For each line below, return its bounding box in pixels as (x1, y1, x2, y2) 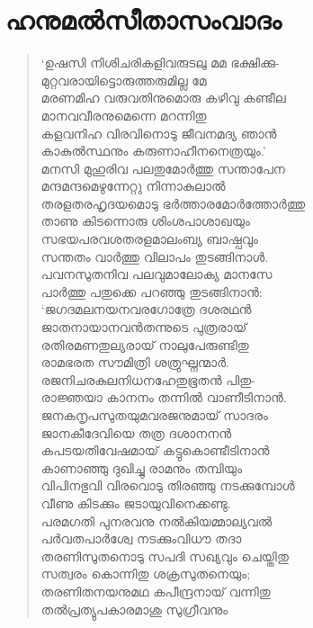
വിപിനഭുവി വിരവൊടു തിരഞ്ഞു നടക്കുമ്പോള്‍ (40, 476, 295, 495)
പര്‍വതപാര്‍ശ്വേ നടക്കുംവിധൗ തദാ (40, 529, 242, 548)
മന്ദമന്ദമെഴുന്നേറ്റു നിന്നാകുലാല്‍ (40, 176, 226, 195)
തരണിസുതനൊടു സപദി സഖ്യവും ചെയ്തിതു (40, 546, 289, 565)
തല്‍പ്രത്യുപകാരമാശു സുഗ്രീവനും (40, 599, 228, 618)
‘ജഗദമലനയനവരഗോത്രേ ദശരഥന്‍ (40, 300, 252, 318)
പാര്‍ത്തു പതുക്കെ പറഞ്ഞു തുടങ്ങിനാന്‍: (40, 282, 263, 301)
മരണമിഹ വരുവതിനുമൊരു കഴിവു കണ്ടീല (40, 88, 286, 107)
